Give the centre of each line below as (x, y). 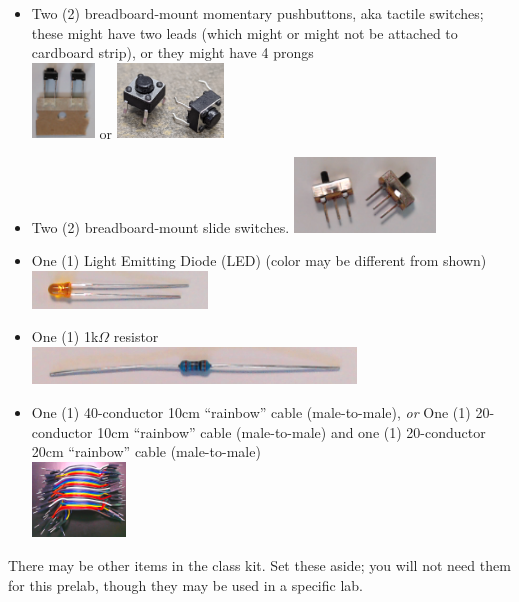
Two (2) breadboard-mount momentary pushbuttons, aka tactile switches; (257, 13)
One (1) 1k (65, 336)
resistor (136, 336)
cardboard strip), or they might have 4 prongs (172, 52)
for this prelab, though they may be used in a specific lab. (185, 584)
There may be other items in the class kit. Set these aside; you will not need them (259, 565)
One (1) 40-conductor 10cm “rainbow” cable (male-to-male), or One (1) (251, 412)
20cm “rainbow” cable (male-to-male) (146, 451)
